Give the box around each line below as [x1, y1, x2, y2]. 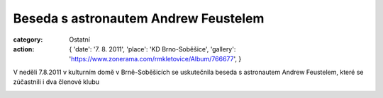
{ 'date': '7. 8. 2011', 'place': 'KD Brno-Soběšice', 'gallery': [69, 44, 236, 53]
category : [13, 35, 43, 44]
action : [13, 44, 35, 53]
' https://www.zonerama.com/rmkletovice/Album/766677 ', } [69, 55, 242, 63]
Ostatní [69, 35, 90, 44]
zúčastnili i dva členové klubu [13, 78, 99, 86]
